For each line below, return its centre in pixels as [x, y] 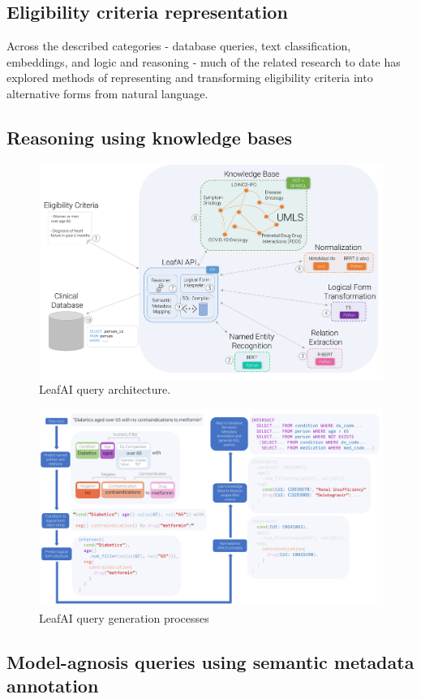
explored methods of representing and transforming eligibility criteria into [190, 78]
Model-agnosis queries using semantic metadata [210, 662]
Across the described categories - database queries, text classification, [179, 46]
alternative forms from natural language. [107, 93]
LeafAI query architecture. [105, 389]
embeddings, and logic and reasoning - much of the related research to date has [204, 61]
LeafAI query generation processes [124, 618]
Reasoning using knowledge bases [150, 137]
